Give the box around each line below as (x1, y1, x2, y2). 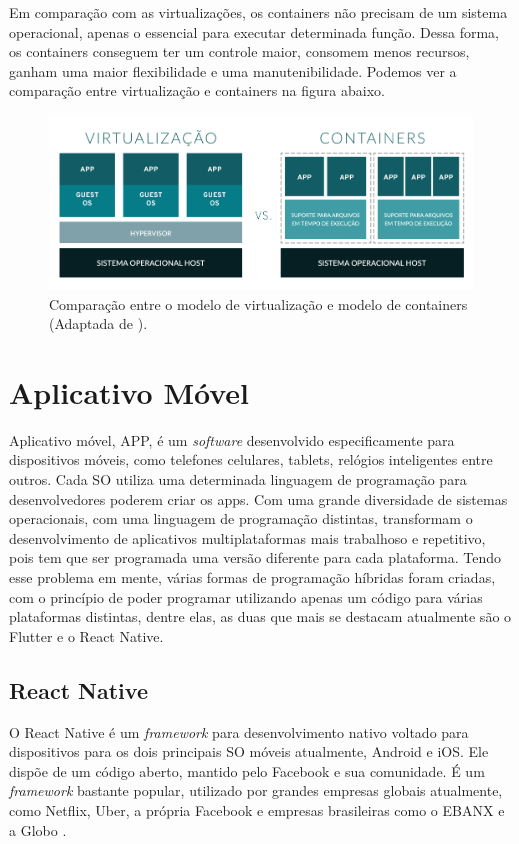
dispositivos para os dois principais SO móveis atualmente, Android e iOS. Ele (9, 741, 489, 762)
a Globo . (9, 819, 67, 840)
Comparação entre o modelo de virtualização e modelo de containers (49, 293, 468, 314)
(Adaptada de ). (49, 313, 148, 334)
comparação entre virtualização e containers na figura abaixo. (9, 80, 385, 101)
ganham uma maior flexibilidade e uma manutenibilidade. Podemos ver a (9, 60, 457, 81)
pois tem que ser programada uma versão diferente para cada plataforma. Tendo (9, 547, 502, 568)
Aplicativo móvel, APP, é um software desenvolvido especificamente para (9, 429, 455, 450)
